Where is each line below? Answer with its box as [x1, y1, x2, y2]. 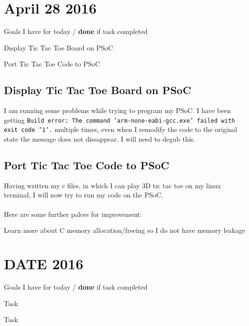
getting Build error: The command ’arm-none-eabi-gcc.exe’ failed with [4, 114, 235, 125]
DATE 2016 [4, 253, 84, 273]
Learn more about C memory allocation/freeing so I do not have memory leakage [4, 225, 246, 235]
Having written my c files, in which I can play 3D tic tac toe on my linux [4, 180, 221, 190]
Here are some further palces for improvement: [4, 209, 142, 219]
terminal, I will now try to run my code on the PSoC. [4, 190, 163, 200]
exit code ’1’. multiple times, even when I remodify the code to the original [4, 124, 237, 134]
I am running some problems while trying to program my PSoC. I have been [4, 105, 231, 115]
